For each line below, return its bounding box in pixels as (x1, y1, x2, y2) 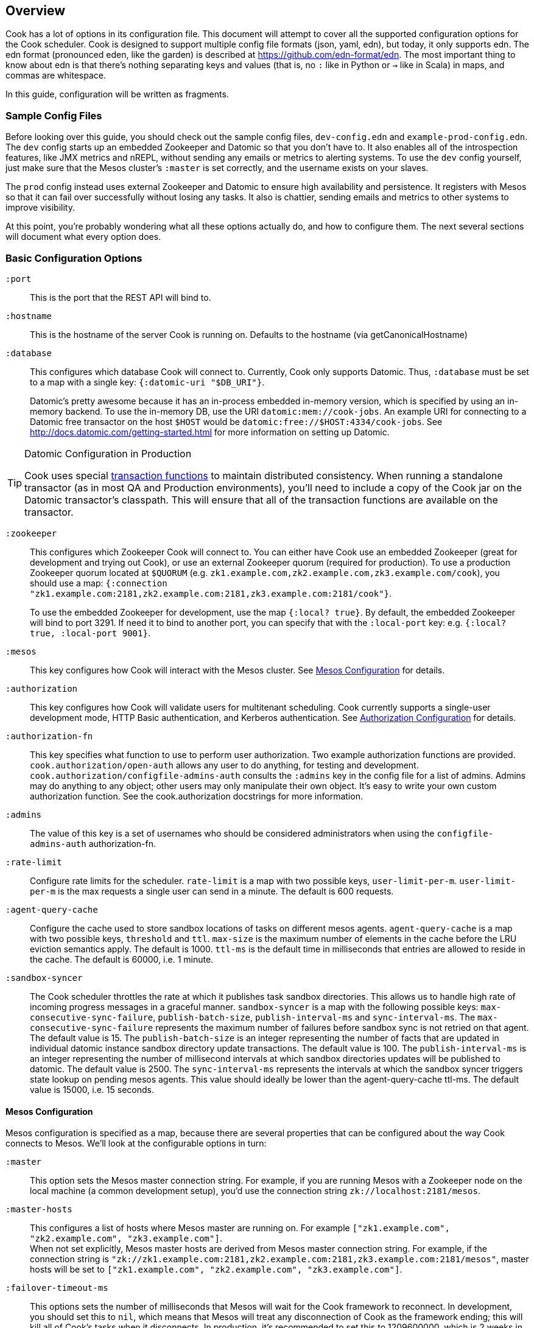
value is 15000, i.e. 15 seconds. (30, 1084, 154, 1095)
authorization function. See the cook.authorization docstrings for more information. (30, 790, 363, 801)
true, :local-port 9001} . (30, 627, 150, 638)
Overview (5, 3, 66, 18)
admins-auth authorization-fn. (30, 838, 156, 849)
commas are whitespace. (5, 70, 106, 81)
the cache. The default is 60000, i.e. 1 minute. (30, 954, 214, 964)
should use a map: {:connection (30, 577, 167, 588)
